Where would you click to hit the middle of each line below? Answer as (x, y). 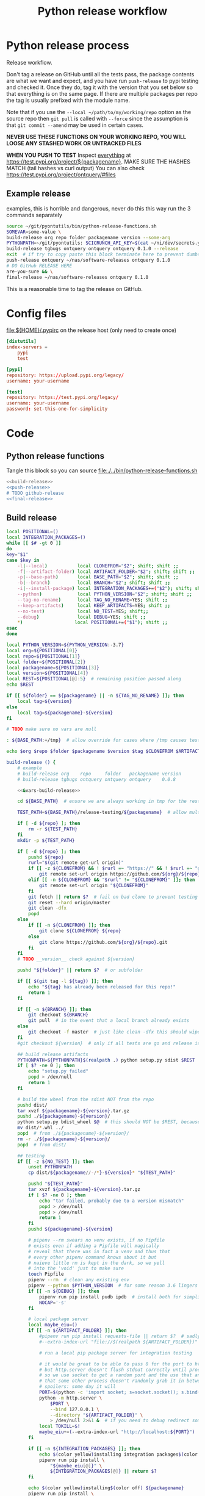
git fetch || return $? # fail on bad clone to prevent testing (113, 897)
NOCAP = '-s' (53, 1303)
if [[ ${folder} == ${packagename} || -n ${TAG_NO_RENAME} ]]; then (95, 696)
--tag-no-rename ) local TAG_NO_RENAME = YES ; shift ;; (92, 600)
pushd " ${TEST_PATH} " (56, 1184)
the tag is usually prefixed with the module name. (68, 100)
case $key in (23, 560)
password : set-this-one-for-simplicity (57, 409)
